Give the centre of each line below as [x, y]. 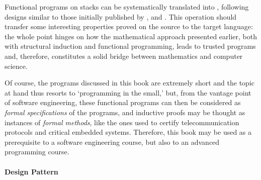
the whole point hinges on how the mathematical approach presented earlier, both [131, 36]
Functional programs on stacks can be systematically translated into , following [127, 7]
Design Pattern [31, 171]
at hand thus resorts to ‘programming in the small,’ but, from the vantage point [128, 92]
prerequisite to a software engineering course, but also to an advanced [112, 142]
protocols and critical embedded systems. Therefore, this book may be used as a [128, 132]
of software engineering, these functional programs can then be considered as [123, 102]
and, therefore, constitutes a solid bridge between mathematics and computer [124, 56]
